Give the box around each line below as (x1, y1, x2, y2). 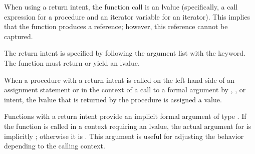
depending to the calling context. (4, 140, 105, 151)
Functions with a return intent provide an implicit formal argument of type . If (4, 111, 246, 121)
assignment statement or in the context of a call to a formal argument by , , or (4, 84, 246, 95)
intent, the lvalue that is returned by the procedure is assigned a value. (4, 94, 222, 104)
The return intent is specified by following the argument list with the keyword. (4, 48, 245, 58)
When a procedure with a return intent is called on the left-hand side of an (4, 74, 234, 85)
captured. (4, 31, 33, 41)
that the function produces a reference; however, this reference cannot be (4, 21, 228, 32)
